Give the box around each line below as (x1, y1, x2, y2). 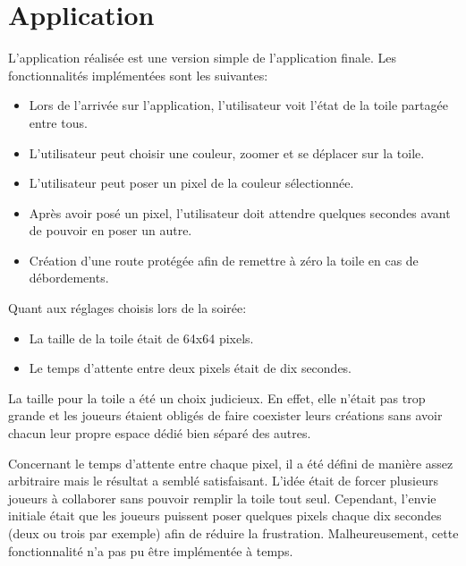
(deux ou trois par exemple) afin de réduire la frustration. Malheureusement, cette (8, 524, 459, 542)
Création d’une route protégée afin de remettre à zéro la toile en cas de (29, 250, 419, 269)
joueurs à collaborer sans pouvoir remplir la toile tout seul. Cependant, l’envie (8, 488, 436, 507)
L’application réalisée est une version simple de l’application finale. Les (8, 48, 397, 67)
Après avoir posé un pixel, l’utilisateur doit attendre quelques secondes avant (29, 203, 451, 222)
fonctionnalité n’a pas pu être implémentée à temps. (8, 541, 293, 560)
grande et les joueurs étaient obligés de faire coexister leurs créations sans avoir (8, 406, 443, 425)
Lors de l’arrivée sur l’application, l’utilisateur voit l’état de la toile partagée (29, 96, 448, 114)
